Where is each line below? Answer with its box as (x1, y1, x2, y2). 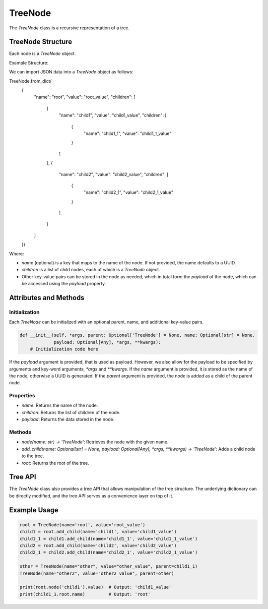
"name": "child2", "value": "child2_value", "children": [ (59, 171, 169, 177)
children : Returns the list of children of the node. (21, 409, 121, 415)
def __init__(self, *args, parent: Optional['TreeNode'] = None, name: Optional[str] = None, (19, 332, 256, 338)
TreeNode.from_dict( (9, 78, 52, 84)
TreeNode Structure (9, 38, 72, 46)
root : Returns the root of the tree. (21, 460, 89, 466)
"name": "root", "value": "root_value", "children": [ (34, 94, 135, 100)
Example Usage (9, 506, 59, 514)
